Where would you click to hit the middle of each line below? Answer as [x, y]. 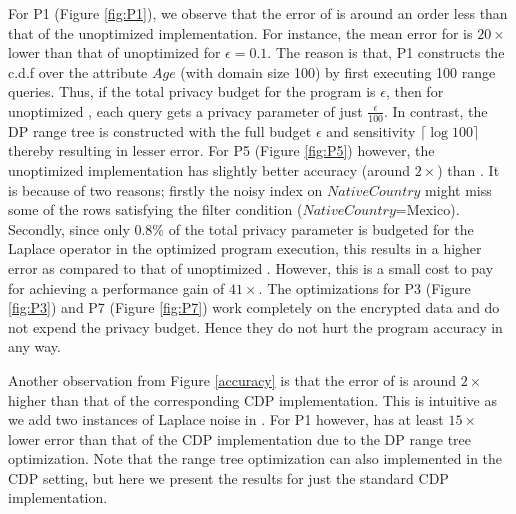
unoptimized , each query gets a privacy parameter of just [185, 110]
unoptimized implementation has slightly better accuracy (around [209, 169]
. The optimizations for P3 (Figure [364, 287]
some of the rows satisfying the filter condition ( [155, 209]
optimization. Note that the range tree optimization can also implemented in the [255, 458]
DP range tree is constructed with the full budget [160, 130]
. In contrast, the [435, 110]
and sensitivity [371, 130]
